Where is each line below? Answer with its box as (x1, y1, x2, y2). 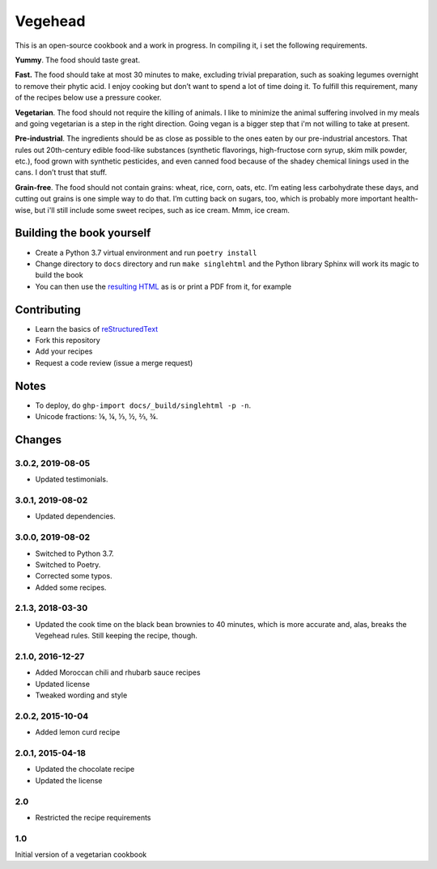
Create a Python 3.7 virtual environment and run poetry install (35, 248, 257, 257)
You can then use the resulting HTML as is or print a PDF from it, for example (35, 282, 291, 291)
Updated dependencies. (35, 511, 117, 521)
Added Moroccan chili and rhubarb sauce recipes (35, 668, 202, 677)
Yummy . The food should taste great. (15, 55, 141, 65)
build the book (35, 270, 84, 280)
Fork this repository (35, 336, 100, 345)
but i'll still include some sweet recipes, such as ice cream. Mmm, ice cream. (34, 205, 291, 214)
